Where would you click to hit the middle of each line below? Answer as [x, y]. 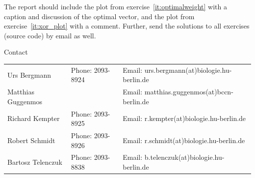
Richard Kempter [34, 118]
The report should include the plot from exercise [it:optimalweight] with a [115, 6]
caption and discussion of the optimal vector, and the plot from [99, 16]
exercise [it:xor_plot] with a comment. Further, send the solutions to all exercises [127, 26]
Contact [16, 52]
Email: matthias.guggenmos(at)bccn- [178, 92]
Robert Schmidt [31, 140]
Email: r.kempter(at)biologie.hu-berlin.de [184, 118]
